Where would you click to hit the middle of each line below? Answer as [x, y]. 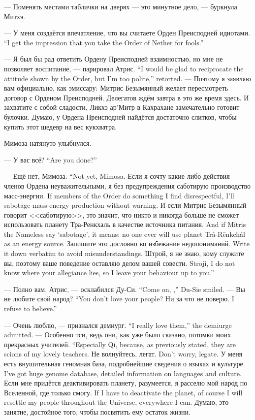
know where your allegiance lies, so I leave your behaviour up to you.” [109, 273]
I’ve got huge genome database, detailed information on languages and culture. [123, 373]
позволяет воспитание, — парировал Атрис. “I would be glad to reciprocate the [124, 68]
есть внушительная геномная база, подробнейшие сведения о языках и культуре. [125, 363]
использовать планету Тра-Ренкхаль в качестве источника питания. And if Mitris [125, 224]
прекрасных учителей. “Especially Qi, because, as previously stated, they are [120, 344]
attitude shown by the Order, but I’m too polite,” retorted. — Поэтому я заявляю [127, 78]
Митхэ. [15, 16]
